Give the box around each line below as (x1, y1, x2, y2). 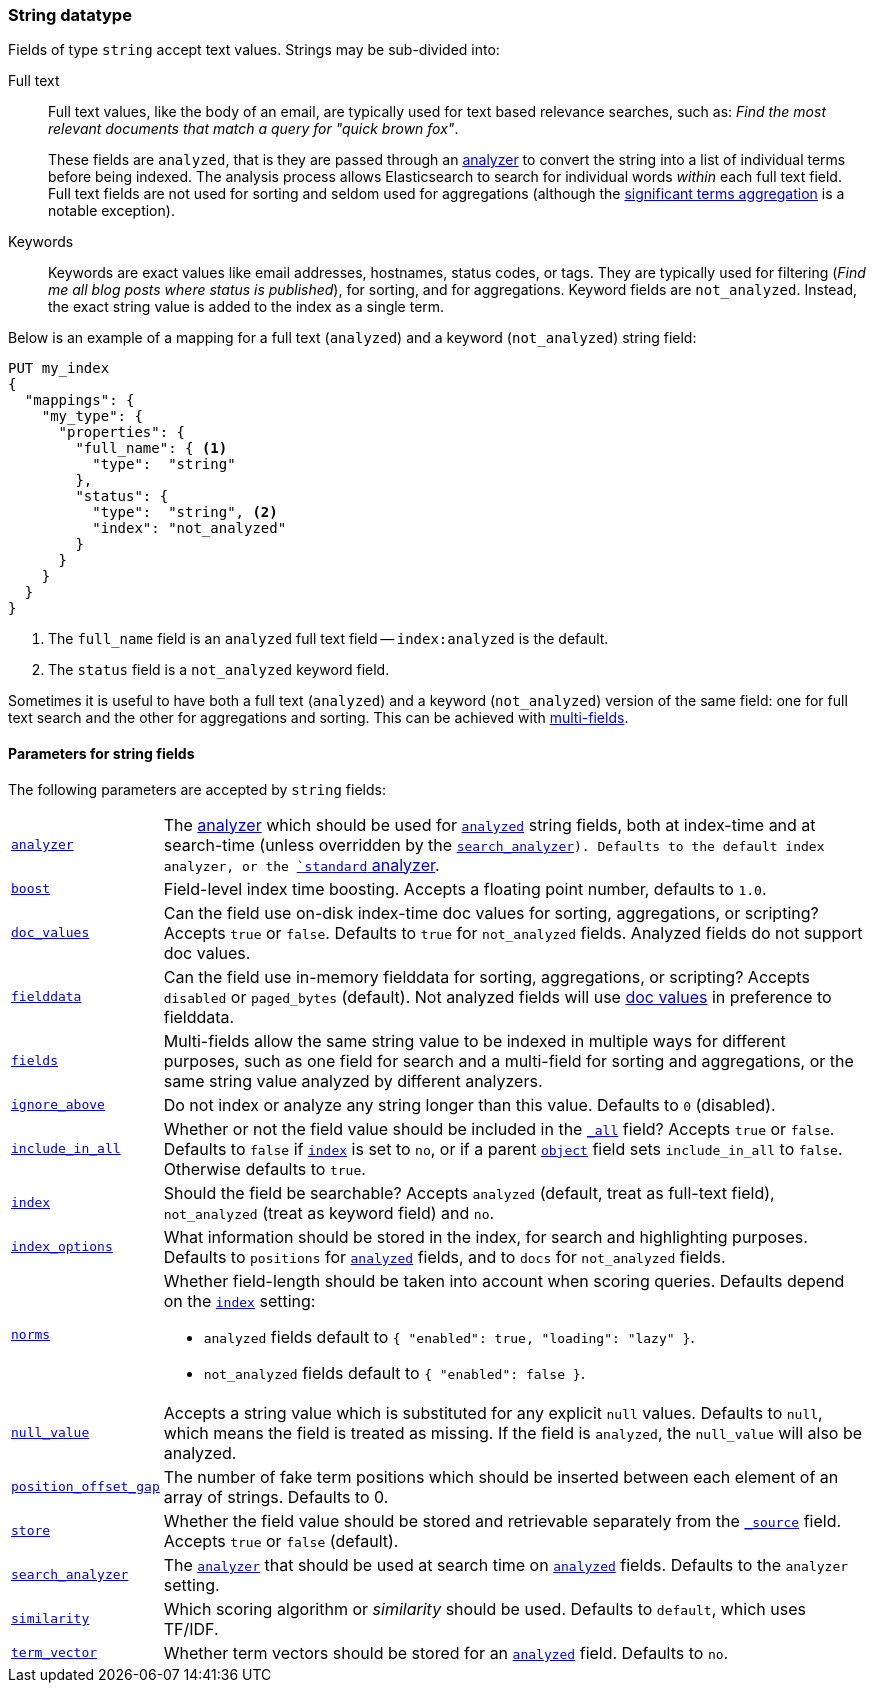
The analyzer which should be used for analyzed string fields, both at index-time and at (163, 814, 816, 835)
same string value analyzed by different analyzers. (163, 1070, 543, 1091)
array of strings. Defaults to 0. (163, 1486, 389, 1507)
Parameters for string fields (8, 744, 195, 762)
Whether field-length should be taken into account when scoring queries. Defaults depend (163, 1270, 845, 1291)
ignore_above (11, 1097, 105, 1113)
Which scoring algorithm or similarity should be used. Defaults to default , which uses (163, 1598, 806, 1619)
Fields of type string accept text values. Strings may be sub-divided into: (8, 41, 500, 59)
